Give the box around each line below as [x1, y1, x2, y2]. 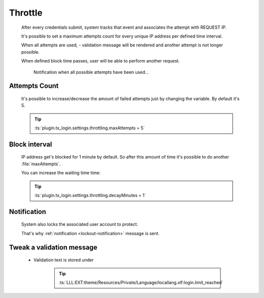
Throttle [9, 7, 43, 18]
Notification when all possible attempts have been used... [33, 69, 149, 75]
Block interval [9, 140, 52, 148]
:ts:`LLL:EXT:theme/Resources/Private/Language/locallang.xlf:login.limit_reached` [59, 279, 223, 285]
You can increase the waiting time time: [21, 170, 101, 176]
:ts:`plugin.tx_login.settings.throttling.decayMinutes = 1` [34, 193, 146, 199]
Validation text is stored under [33, 257, 94, 263]
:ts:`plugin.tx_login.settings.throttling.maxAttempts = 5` [34, 125, 145, 131]
